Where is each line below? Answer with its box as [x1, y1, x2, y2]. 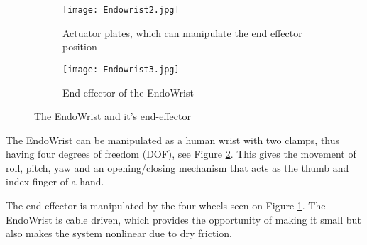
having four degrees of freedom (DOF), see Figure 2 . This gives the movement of [6, 146, 356, 161]
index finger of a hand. [6, 174, 104, 189]
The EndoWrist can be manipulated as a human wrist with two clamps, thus [6, 132, 340, 147]
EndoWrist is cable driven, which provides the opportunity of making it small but [6, 212, 361, 227]
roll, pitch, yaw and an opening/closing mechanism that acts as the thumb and [6, 160, 349, 175]
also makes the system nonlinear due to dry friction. [6, 226, 232, 241]
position [62, 39, 97, 54]
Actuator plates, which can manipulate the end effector [62, 25, 302, 40]
